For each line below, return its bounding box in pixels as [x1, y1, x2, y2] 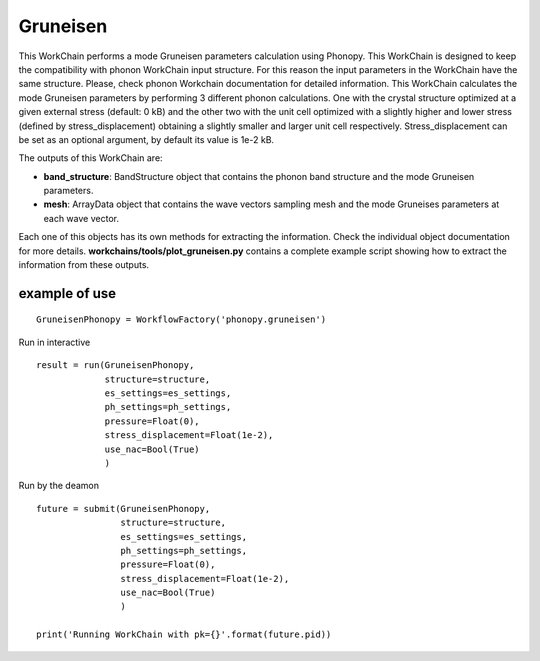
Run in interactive [18, 336, 91, 348]
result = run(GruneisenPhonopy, [36, 360, 195, 371]
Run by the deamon [18, 480, 100, 492]
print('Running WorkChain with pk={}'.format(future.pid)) [36, 629, 332, 640]
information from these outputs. [18, 259, 150, 271]
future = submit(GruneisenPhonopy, [36, 503, 211, 514]
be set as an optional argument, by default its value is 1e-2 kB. [18, 133, 275, 145]
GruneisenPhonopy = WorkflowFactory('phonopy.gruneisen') [36, 314, 327, 325]
